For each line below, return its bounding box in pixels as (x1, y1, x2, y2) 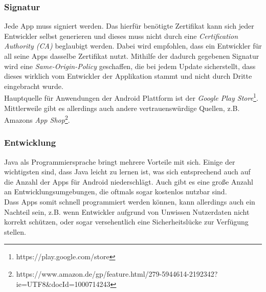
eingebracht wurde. (4, 80, 63, 91)
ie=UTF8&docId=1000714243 (16, 278, 110, 289)
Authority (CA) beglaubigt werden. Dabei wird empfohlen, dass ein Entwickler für (4, 40, 262, 51)
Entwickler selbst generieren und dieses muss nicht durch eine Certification (4, 30, 238, 41)
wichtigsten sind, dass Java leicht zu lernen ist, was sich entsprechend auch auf (4, 166, 251, 177)
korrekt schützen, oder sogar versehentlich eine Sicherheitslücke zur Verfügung (4, 216, 249, 227)
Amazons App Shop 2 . (4, 113, 70, 125)
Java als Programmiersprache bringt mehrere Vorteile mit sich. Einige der (4, 156, 235, 167)
